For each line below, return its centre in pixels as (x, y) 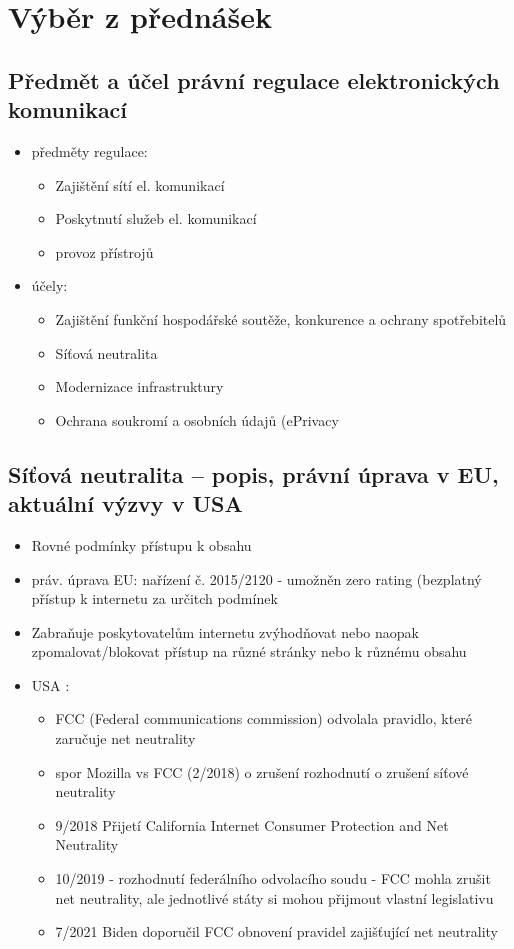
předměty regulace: (89, 150)
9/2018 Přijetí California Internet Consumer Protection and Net (252, 824)
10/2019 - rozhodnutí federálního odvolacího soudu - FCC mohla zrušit (273, 878)
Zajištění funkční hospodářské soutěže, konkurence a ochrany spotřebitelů (281, 318)
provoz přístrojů (104, 251)
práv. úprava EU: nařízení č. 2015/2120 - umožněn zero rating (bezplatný (256, 578)
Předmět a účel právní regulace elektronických (254, 79)
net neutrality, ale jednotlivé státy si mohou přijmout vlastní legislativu (274, 897)
